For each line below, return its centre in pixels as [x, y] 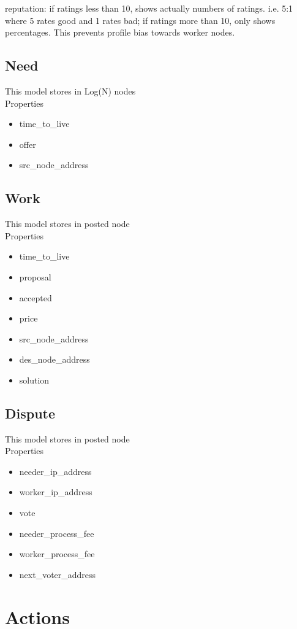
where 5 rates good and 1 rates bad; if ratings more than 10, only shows [140, 20]
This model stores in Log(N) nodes [70, 91]
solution [34, 380]
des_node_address [55, 359]
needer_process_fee [57, 533]
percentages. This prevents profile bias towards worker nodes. [120, 32]
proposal [35, 276]
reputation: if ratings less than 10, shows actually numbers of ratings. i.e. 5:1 [149, 8]
